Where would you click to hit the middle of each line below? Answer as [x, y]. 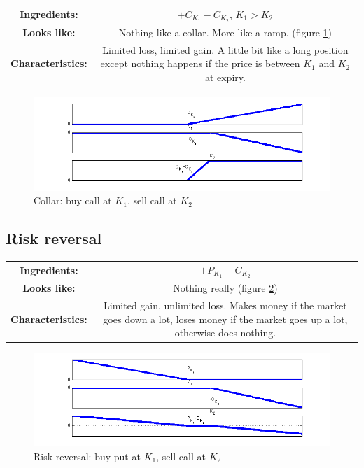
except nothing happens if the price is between [200, 63]
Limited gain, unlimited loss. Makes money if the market [225, 305]
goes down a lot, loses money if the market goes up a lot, [225, 319]
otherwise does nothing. [225, 333]
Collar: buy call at [73, 200]
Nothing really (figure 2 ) [225, 288]
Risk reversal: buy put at [87, 456]
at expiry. [225, 77]
